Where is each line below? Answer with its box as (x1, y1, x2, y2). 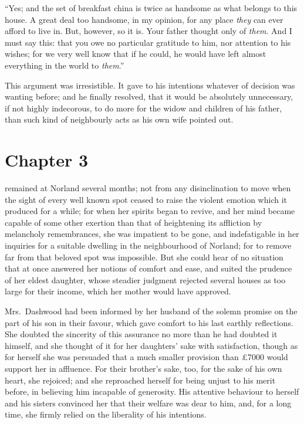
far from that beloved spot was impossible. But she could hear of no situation (5, 250, 283, 263)
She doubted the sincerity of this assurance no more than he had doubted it (5, 328, 278, 340)
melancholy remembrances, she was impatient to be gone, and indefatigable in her (5, 228, 299, 240)
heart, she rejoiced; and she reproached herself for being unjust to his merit (5, 374, 276, 386)
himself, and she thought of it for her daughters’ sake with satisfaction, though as (5, 339, 298, 351)
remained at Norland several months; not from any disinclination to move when (5, 182, 291, 194)
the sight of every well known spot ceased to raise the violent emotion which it (5, 193, 287, 205)
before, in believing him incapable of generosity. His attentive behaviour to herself (5, 385, 299, 398)
